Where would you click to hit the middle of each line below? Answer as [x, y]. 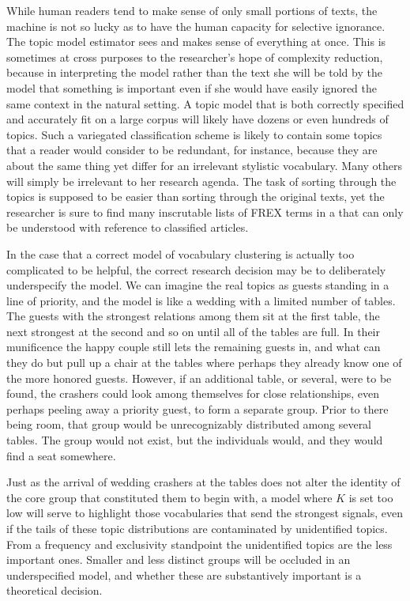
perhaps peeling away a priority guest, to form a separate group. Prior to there [197, 408]
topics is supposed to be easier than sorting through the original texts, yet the [196, 197]
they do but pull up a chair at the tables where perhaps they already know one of [204, 363]
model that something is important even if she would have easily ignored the [192, 87]
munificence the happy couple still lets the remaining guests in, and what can [194, 347]
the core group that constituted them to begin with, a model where [169, 497]
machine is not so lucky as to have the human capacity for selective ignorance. [196, 26]
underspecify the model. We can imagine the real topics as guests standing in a [198, 285]
